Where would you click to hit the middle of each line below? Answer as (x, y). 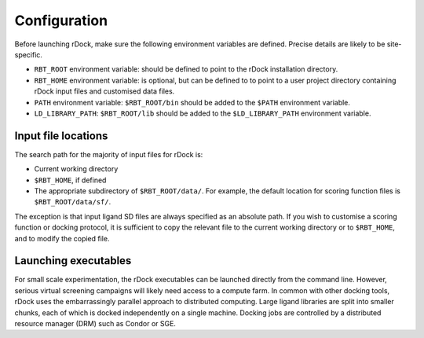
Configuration (61, 20)
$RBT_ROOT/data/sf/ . (73, 202)
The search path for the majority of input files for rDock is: (109, 154)
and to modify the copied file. (62, 238)
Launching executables (73, 261)
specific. (29, 54)
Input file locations (61, 136)
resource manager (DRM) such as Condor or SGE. (95, 323)
